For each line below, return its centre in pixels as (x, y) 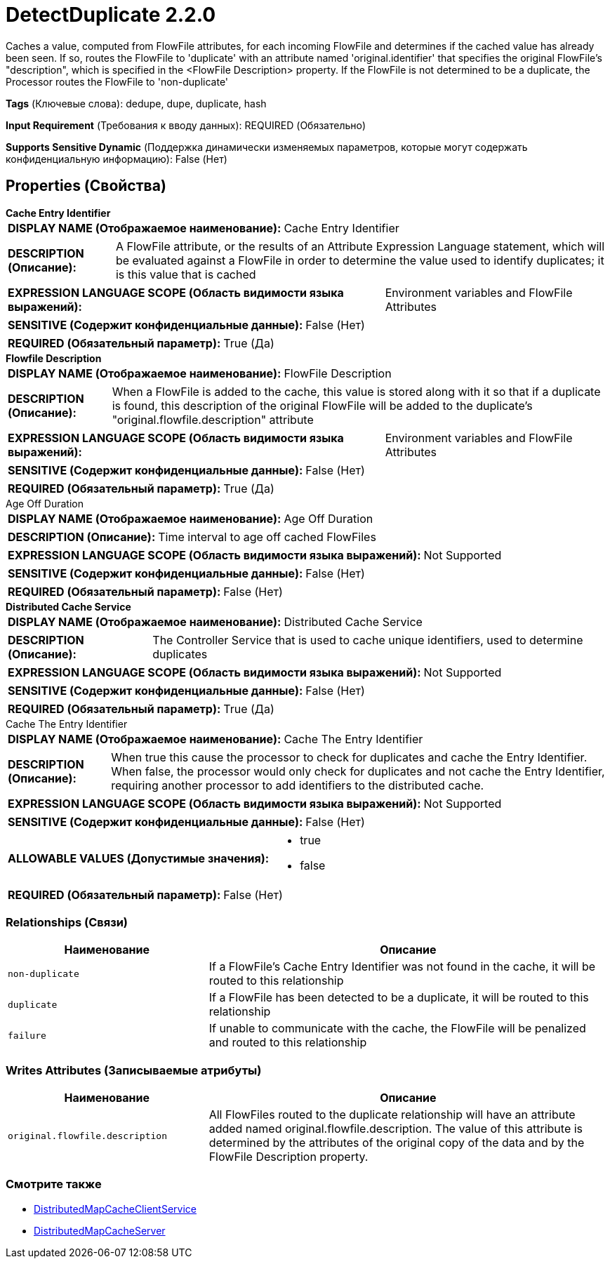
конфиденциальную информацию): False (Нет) (117, 159)
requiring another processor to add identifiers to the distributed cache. (298, 785)
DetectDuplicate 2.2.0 (111, 15)
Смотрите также (54, 1184)
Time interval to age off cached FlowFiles (267, 537)
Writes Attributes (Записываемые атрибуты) (134, 1070)
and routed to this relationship (288, 1043)
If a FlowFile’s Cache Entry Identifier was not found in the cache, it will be (402, 967)
